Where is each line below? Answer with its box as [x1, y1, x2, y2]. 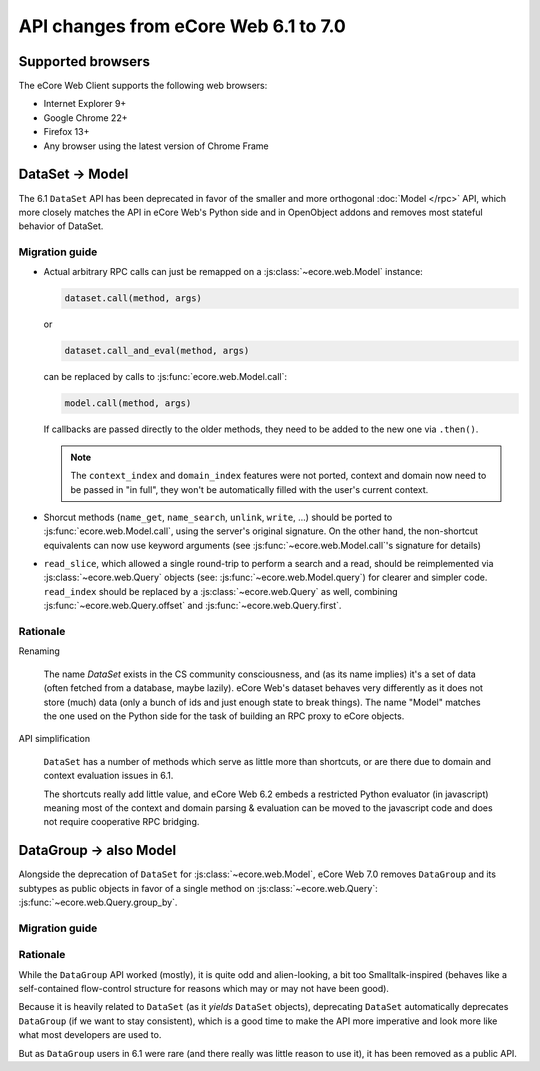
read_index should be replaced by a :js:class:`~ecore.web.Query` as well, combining [43, 585, 398, 597]
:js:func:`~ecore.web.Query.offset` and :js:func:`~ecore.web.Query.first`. [43, 600, 342, 612]
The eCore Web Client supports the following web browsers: [18, 80, 268, 92]
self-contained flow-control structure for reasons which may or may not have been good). [18, 983, 390, 995]
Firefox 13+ [43, 126, 90, 138]
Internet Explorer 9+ [43, 98, 127, 110]
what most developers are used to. [18, 1029, 162, 1041]
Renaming [18, 645, 60, 657]
